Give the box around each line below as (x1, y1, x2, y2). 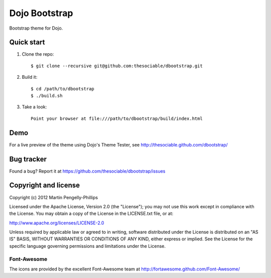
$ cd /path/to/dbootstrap (31, 86, 95, 91)
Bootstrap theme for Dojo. (9, 25, 63, 31)
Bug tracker (9, 155, 47, 163)
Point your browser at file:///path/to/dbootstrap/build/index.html (31, 115, 203, 121)
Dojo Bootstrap (9, 8, 73, 19)
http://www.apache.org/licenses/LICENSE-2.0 (9, 220, 104, 226)
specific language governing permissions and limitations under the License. (9, 243, 166, 249)
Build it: (22, 74, 38, 80)
